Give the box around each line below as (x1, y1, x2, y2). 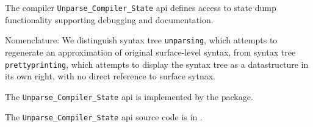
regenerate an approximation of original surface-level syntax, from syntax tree (5, 45, 296, 58)
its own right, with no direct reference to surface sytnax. (5, 70, 215, 82)
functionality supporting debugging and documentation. (5, 13, 214, 26)
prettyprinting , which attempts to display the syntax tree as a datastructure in (5, 57, 309, 70)
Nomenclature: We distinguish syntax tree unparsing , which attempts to (5, 34, 278, 46)
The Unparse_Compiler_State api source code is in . (5, 111, 203, 123)
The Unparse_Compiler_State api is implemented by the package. (5, 90, 253, 103)
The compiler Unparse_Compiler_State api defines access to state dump (5, 1, 276, 13)
